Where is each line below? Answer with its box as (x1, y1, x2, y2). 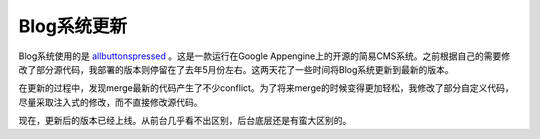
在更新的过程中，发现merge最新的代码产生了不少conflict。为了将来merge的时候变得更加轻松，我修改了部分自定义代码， (18, 82, 514, 94)
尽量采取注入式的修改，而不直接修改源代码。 (18, 96, 203, 108)
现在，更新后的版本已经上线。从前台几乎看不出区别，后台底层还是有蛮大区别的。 (18, 115, 352, 127)
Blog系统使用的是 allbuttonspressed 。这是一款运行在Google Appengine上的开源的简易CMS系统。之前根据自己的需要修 (18, 50, 511, 62)
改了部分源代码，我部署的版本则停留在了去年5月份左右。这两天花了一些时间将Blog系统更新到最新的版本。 (18, 63, 454, 75)
